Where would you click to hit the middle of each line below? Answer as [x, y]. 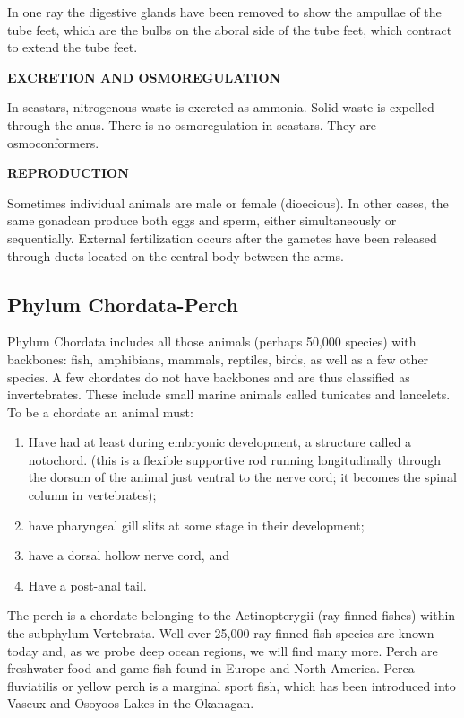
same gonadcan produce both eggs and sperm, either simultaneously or [202, 220]
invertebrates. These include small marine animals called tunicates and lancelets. [229, 394]
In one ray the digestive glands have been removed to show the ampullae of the [224, 12]
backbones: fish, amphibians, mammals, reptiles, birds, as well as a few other [218, 359]
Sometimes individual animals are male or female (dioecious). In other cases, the [228, 202]
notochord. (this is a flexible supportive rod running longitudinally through [235, 459]
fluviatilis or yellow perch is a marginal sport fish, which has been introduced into [232, 685]
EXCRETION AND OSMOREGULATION [144, 77]
